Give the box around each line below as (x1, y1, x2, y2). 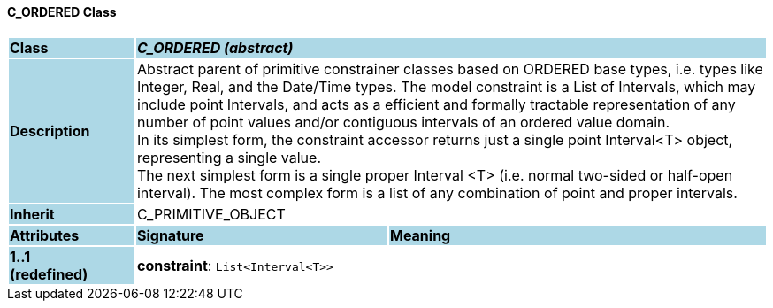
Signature (136, 226, 204, 244)
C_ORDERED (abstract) (136, 38, 294, 57)
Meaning (389, 226, 451, 244)
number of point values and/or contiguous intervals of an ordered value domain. (136, 112, 670, 131)
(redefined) (10, 265, 88, 283)
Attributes (10, 226, 80, 244)
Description (10, 121, 90, 140)
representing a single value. (136, 148, 321, 166)
